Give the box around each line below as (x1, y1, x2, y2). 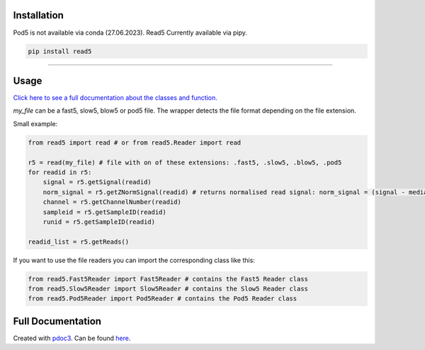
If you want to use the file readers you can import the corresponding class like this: (13, 256, 255, 264)
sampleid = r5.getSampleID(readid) (42, 208, 166, 216)
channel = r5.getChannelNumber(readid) (42, 198, 182, 206)
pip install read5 (28, 47, 92, 55)
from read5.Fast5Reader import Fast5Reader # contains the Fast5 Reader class (28, 275, 308, 283)
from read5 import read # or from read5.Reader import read (28, 138, 242, 147)
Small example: (13, 119, 58, 128)
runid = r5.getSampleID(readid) (42, 218, 156, 226)
